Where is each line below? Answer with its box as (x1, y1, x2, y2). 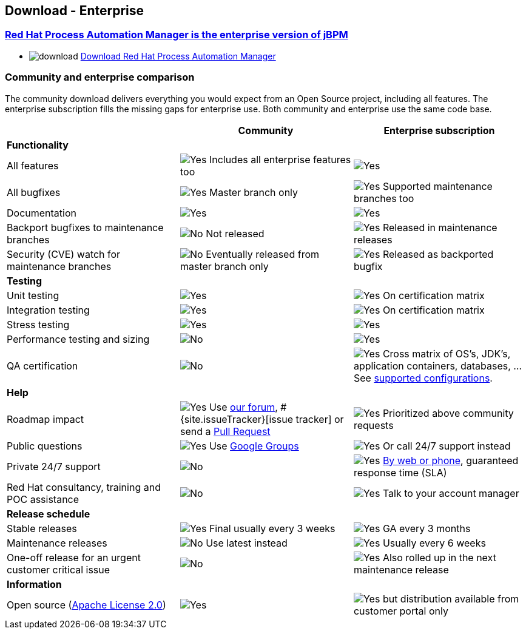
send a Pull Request (180, 425, 271, 437)
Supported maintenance (382, 180, 493, 192)
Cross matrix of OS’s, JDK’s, (382, 347, 511, 360)
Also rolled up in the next (382, 551, 496, 564)
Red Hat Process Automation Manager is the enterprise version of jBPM (5, 29, 348, 41)
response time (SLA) (353, 466, 447, 479)
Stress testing (7, 318, 70, 331)
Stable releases (7, 522, 77, 535)
